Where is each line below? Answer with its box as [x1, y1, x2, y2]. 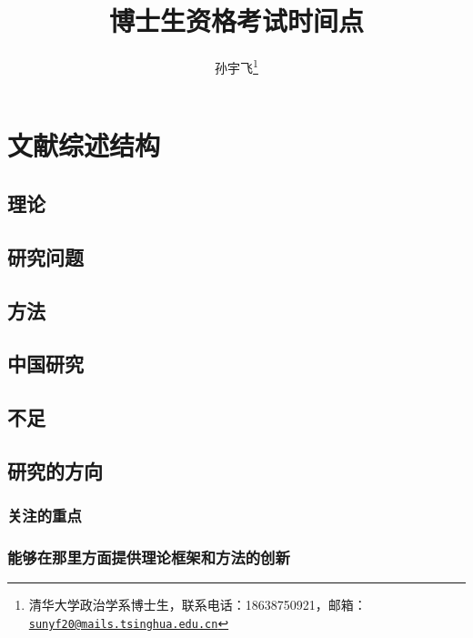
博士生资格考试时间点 [108, 2, 364, 39]
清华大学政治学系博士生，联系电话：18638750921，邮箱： [28, 595, 367, 614]
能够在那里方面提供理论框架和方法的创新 [7, 546, 290, 569]
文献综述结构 [7, 127, 161, 164]
